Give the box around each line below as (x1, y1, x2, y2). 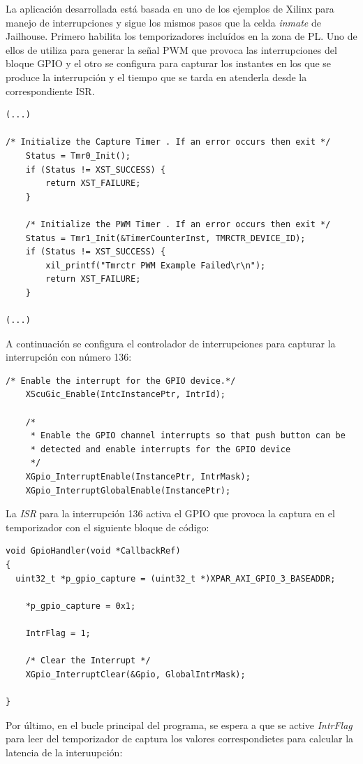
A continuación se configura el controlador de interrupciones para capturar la (6, 336, 336, 350)
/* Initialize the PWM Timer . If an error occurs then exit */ (25, 219, 331, 229)
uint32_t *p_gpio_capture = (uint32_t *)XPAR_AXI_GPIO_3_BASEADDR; (15, 573, 336, 584)
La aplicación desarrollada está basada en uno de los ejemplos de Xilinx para (6, 1, 334, 15)
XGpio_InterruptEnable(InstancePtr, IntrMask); (25, 472, 251, 482)
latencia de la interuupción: (6, 744, 123, 759)
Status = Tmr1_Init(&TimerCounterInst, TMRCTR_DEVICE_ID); (25, 233, 306, 243)
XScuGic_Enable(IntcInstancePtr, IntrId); (25, 389, 225, 400)
